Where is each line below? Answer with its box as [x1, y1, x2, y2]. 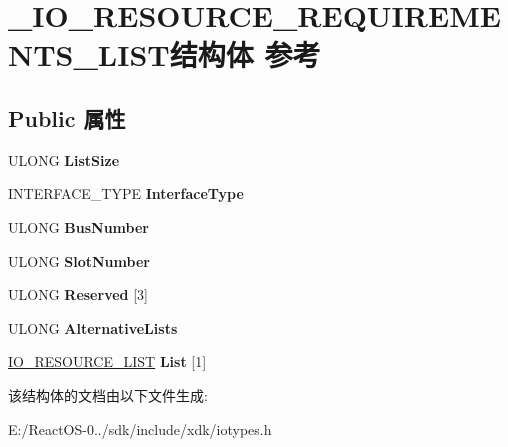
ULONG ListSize [8, 149, 120, 170]
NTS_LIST [8, 34, 170, 75]
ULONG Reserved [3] [8, 284, 148, 305]
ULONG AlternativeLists [8, 317, 178, 338]
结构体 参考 [169, 34, 321, 75]
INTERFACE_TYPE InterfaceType [8, 183, 244, 204]
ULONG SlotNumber [8, 250, 150, 271]
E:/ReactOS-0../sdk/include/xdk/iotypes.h [8, 418, 272, 439]
